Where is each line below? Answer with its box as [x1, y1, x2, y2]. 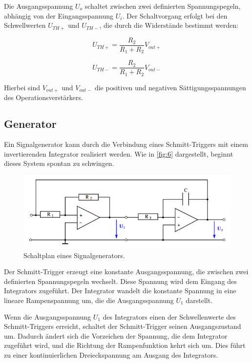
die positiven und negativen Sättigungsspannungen [94, 82, 246, 92]
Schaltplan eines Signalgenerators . [23, 250, 125, 260]
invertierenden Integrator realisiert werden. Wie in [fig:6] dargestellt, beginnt [4, 148, 233, 159]
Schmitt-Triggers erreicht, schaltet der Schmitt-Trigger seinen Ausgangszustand [4, 321, 241, 331]
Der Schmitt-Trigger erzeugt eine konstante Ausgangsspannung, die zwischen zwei [4, 266, 249, 277]
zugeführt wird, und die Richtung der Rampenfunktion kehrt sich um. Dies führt [4, 340, 246, 350]
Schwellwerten [4, 20, 46, 30]
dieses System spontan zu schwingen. [4, 158, 114, 168]
